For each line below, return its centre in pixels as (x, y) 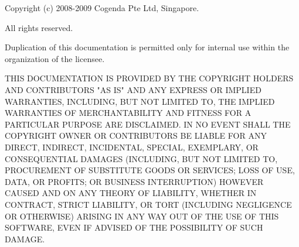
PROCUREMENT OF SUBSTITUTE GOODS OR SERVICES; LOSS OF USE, (150, 170)
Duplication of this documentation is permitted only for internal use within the (147, 47)
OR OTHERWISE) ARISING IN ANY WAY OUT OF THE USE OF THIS (142, 216)
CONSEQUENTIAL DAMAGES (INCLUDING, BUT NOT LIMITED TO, (141, 158)
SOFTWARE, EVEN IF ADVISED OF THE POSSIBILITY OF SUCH (134, 227)
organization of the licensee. (55, 58)
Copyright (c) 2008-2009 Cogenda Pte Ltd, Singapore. (102, 8)
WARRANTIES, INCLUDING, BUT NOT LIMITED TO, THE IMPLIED (140, 101)
